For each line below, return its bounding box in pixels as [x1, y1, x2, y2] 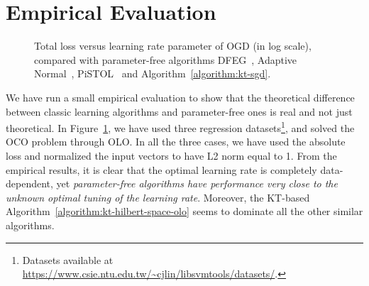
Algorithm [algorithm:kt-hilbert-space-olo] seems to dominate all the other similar [6, 204, 363, 219]
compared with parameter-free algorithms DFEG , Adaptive [34, 52, 297, 67]
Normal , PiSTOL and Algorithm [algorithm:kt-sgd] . [34, 66, 271, 81]
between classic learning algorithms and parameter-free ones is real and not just [6, 104, 353, 119]
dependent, [6, 176, 53, 191]
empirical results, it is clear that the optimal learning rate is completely [6, 162, 317, 177]
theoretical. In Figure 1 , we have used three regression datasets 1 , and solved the [6, 119, 355, 135]
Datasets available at [22, 252, 114, 267]
